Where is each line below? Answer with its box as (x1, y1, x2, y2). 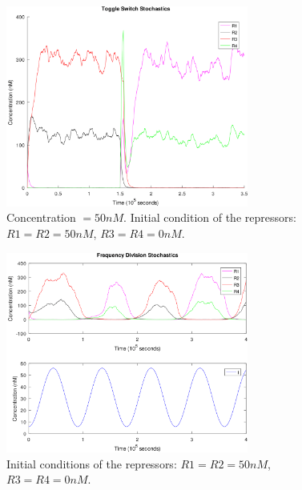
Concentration (6, 209, 76, 226)
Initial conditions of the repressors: (6, 455, 177, 472)
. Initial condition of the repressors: (123, 209, 296, 226)
